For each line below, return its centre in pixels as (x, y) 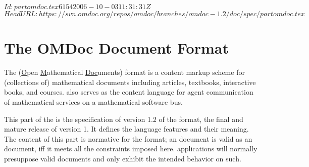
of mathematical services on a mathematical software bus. (93, 101)
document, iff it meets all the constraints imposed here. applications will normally (131, 149)
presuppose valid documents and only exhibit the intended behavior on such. (123, 158)
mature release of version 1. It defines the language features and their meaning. (126, 129)
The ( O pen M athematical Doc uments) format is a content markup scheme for (124, 72)
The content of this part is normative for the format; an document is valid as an (128, 138)
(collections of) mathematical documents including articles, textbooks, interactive (130, 82)
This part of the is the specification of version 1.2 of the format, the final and (124, 119)
